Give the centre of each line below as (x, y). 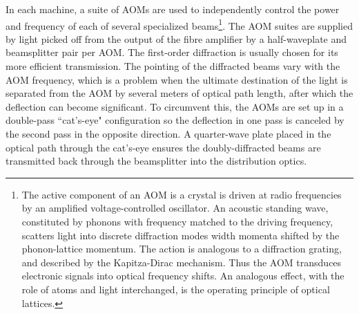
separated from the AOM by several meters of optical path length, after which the (179, 93)
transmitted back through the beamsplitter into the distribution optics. (156, 161)
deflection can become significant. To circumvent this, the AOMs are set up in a (175, 106)
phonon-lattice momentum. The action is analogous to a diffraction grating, (182, 249)
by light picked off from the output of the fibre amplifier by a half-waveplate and (176, 38)
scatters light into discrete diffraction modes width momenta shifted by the (181, 235)
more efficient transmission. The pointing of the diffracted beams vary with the (173, 66)
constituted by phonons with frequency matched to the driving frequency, (177, 221)
